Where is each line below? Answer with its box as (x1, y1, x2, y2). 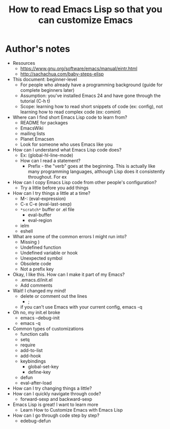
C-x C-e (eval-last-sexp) (20, 200, 72, 207)
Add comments (20, 282, 52, 288)
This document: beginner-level (12, 76, 77, 82)
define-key (27, 369, 51, 375)
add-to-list (20, 347, 43, 353)
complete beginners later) (20, 87, 75, 93)
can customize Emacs (38, 14, 133, 26)
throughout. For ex (27, 173, 67, 180)
